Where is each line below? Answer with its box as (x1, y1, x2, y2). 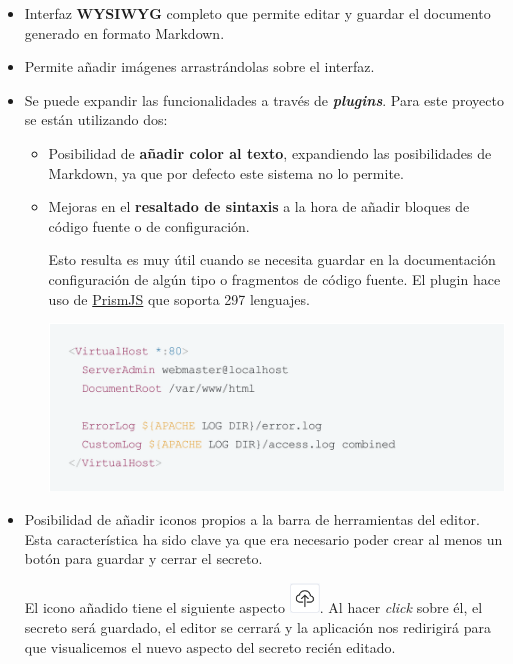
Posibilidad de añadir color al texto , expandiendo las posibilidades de (48, 142, 492, 163)
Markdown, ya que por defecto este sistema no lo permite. (48, 162, 404, 183)
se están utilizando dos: (24, 109, 168, 130)
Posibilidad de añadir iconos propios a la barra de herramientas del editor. (24, 509, 480, 530)
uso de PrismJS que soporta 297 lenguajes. (48, 288, 310, 309)
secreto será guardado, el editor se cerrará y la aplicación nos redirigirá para (24, 616, 492, 637)
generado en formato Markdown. (24, 22, 225, 43)
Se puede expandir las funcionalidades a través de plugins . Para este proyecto (24, 89, 504, 110)
